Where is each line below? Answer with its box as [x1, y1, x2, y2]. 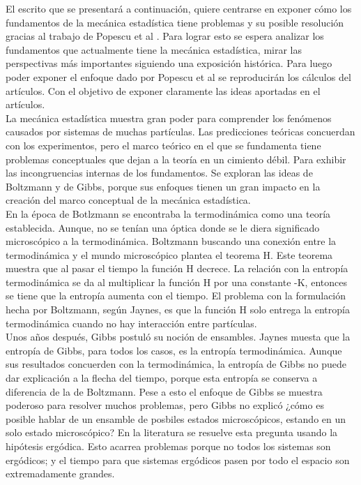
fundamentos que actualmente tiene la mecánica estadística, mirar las [6, 42, 302, 57]
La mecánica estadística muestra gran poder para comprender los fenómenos [6, 110, 332, 125]
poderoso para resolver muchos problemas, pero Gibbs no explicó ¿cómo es [6, 398, 324, 412]
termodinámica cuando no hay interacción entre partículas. [6, 315, 257, 330]
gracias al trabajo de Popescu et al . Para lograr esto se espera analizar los [6, 29, 324, 43]
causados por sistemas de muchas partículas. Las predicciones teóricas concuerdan [6, 124, 355, 139]
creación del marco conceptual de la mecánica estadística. [6, 193, 251, 207]
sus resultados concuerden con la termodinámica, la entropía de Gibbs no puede [6, 357, 347, 371]
